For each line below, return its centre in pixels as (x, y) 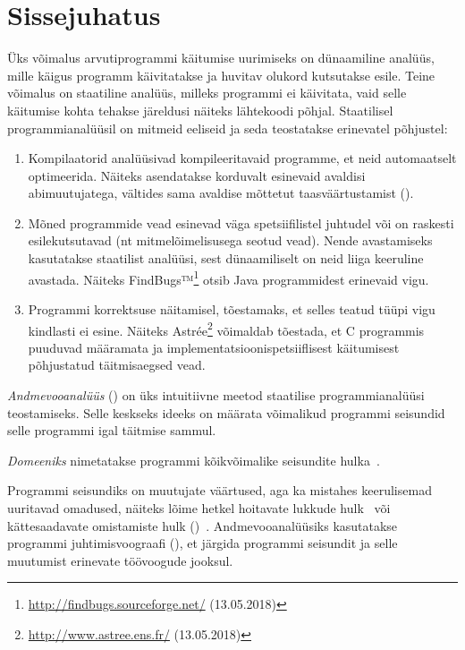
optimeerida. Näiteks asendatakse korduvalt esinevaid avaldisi (197, 175)
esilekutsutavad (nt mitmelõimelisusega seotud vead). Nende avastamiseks (230, 240)
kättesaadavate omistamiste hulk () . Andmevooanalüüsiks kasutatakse (203, 525)
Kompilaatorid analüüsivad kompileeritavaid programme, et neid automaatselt (242, 158)
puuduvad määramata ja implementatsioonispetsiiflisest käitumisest (214, 347)
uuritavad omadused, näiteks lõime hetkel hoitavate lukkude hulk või (199, 507)
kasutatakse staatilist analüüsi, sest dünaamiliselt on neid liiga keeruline (226, 258)
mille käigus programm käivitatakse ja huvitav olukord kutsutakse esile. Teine (221, 75)
